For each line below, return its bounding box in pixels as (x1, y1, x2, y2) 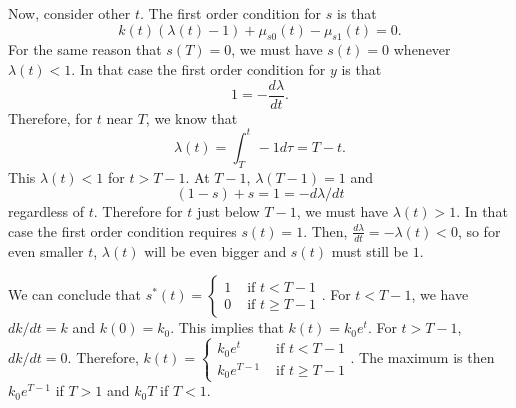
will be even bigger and (144, 240, 287, 261)
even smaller (8, 240, 84, 261)
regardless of (8, 201, 85, 222)
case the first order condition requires (8, 220, 237, 241)
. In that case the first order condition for (71, 58, 326, 79)
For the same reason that (8, 39, 162, 60)
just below (196, 201, 260, 222)
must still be (331, 240, 409, 261)
